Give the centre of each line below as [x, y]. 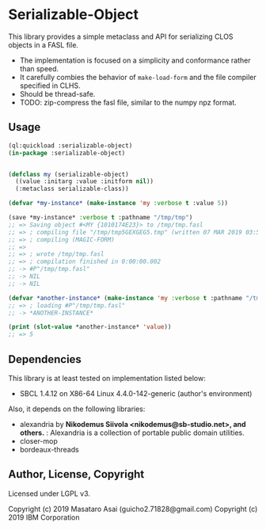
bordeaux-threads [49, 449]
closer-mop [38, 440]
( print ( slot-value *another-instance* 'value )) [90, 327]
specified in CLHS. [50, 86]
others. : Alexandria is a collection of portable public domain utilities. [132, 433]
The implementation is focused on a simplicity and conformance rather [135, 60]
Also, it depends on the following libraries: [77, 409]
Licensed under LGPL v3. [49, 494]
